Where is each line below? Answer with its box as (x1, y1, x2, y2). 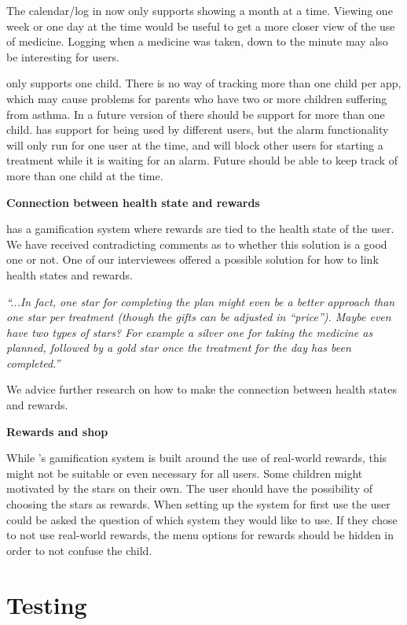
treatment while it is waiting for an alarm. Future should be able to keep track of (6, 152, 398, 168)
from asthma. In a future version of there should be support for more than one (6, 105, 385, 122)
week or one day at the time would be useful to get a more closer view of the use (6, 17, 395, 34)
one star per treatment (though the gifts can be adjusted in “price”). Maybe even (6, 309, 391, 325)
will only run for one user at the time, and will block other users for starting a (6, 136, 383, 153)
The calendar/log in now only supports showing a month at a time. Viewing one (6, 2, 393, 18)
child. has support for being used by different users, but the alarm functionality (6, 121, 389, 138)
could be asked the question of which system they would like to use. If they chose (6, 511, 398, 527)
